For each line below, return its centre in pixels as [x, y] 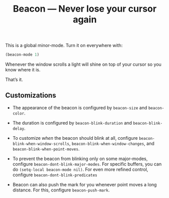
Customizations [31, 95]
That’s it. [14, 80]
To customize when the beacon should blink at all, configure [75, 138]
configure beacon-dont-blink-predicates [55, 175]
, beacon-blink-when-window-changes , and [112, 143]
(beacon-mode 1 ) [22, 55]
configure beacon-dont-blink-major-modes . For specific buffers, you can [87, 164]
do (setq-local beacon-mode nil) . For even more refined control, [80, 169]
